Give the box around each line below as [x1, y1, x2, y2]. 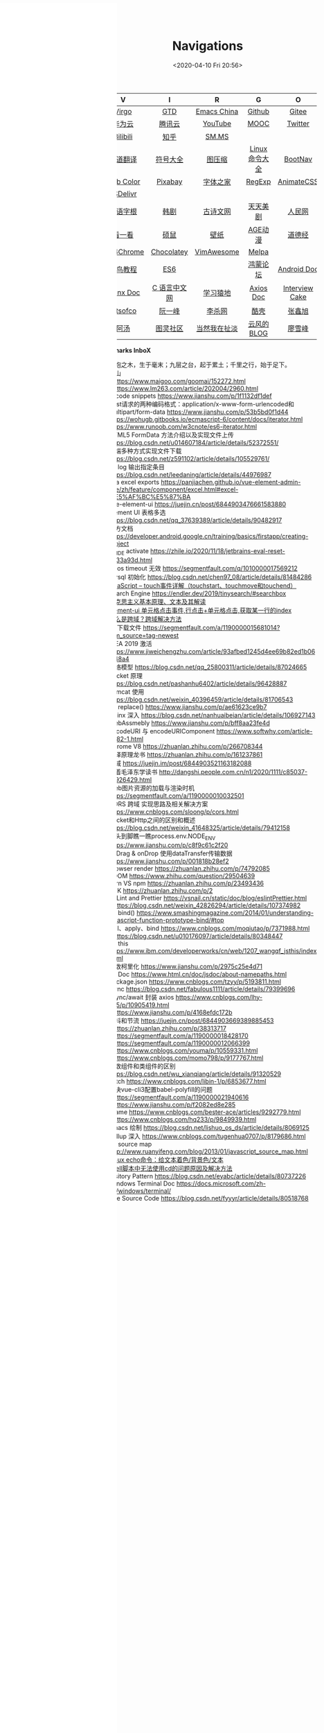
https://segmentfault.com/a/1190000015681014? [143, 623, 280, 632]
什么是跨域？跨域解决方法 [108, 614, 182, 623]
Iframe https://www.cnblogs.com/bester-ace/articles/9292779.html [108, 1108, 301, 1116]
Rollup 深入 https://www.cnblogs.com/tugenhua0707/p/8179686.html [108, 1132, 306, 1140]
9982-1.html [108, 735, 144, 743]
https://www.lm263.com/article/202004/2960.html [113, 384, 259, 392]
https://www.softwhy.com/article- [216, 726, 313, 735]
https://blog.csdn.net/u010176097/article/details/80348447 [113, 932, 283, 940]
